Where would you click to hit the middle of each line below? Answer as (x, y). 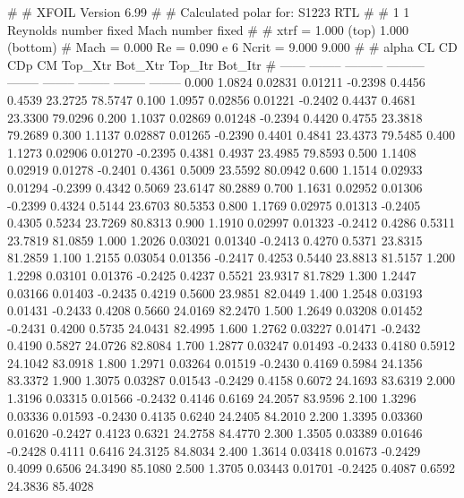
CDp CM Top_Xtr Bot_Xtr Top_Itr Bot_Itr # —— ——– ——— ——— (216, 64)
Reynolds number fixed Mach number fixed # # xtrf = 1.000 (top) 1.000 (208, 29)
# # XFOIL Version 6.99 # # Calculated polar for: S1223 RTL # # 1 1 (209, 12)
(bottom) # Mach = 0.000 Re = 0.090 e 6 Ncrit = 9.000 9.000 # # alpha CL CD (232, 47)
